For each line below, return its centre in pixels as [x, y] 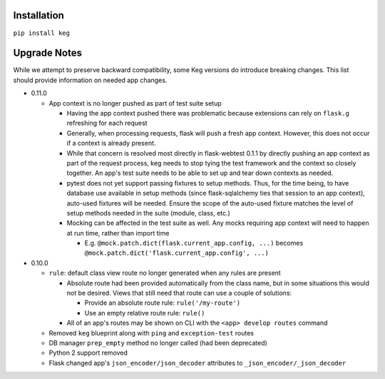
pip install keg [42, 33]
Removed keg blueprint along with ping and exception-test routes [152, 333]
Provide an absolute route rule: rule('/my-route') [163, 303]
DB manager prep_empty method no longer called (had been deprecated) [158, 343]
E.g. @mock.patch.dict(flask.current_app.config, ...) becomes [194, 243]
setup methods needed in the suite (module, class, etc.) [149, 213]
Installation [38, 15]
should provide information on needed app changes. [90, 80]
